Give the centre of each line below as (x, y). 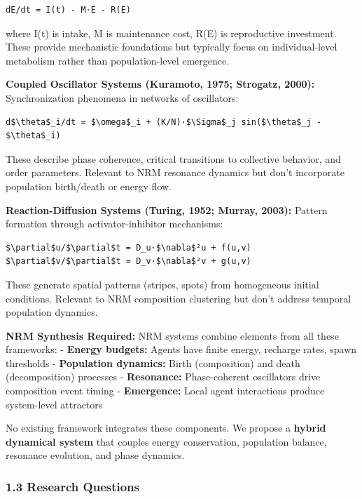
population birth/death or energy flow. (89, 186)
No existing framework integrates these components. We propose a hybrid (166, 428)
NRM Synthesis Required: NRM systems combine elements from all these (172, 335)
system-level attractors (54, 404)
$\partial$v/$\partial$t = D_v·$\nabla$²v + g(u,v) (128, 261)
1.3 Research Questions (72, 486)
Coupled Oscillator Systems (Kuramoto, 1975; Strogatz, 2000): (160, 84)
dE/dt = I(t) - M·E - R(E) (68, 10)
